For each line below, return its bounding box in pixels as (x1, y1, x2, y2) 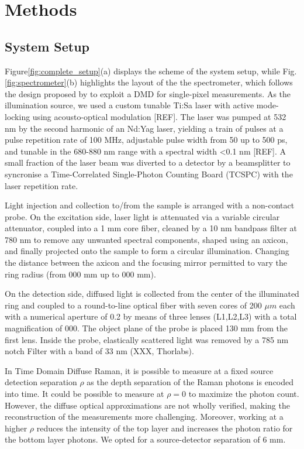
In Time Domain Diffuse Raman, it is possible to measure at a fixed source (5, 364, 274, 376)
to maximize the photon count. (188, 388, 299, 400)
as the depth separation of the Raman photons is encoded (87, 376, 294, 388)
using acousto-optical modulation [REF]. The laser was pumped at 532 (32, 110, 286, 122)
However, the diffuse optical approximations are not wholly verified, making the (5, 399, 290, 411)
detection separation (5, 376, 77, 388)
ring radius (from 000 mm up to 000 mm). (5, 268, 156, 280)
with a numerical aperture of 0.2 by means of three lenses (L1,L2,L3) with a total (5, 310, 297, 323)
